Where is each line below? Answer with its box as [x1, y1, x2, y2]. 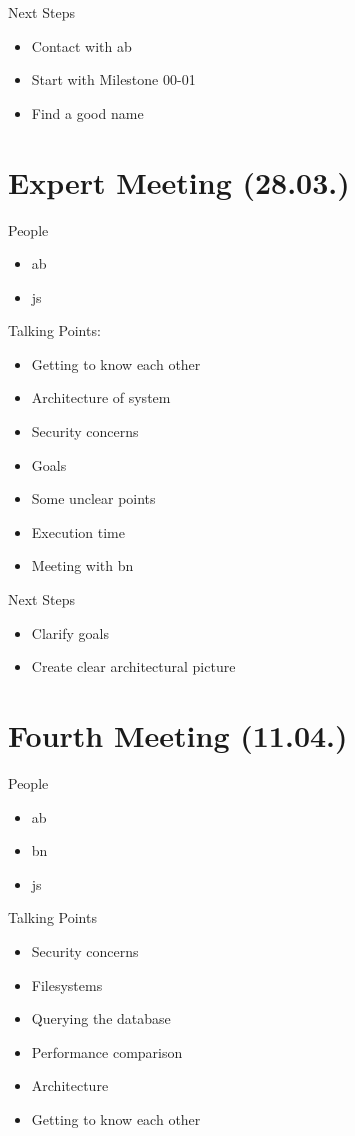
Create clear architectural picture [31, 656, 236, 677]
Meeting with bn [31, 555, 134, 576]
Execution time [31, 521, 125, 542]
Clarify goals [31, 622, 109, 643]
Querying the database [31, 1008, 171, 1029]
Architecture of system [31, 387, 171, 408]
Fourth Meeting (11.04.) [8, 715, 348, 755]
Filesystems [31, 974, 103, 995]
